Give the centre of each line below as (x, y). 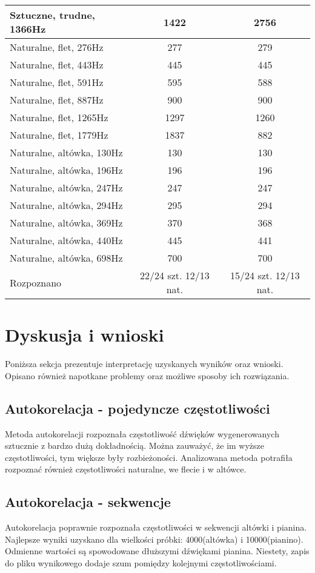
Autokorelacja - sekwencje (88, 502)
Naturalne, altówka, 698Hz (66, 258)
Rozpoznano (36, 282)
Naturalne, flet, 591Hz (57, 82)
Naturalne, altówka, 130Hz (66, 152)
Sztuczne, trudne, (52, 15)
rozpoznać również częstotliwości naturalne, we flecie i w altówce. (126, 469)
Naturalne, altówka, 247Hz (66, 187)
